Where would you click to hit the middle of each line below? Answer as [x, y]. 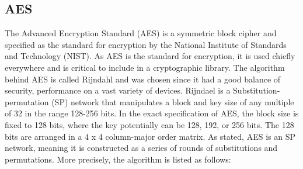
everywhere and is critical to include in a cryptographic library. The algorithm [145, 67]
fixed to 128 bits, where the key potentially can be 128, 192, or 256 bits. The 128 [149, 124]
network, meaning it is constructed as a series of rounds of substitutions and [141, 148]
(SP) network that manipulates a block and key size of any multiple [173, 101]
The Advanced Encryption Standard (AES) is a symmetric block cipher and [141, 33]
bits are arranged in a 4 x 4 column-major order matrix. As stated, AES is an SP [150, 136]
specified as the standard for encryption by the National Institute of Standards [146, 44]
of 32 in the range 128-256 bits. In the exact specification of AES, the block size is [152, 113]
